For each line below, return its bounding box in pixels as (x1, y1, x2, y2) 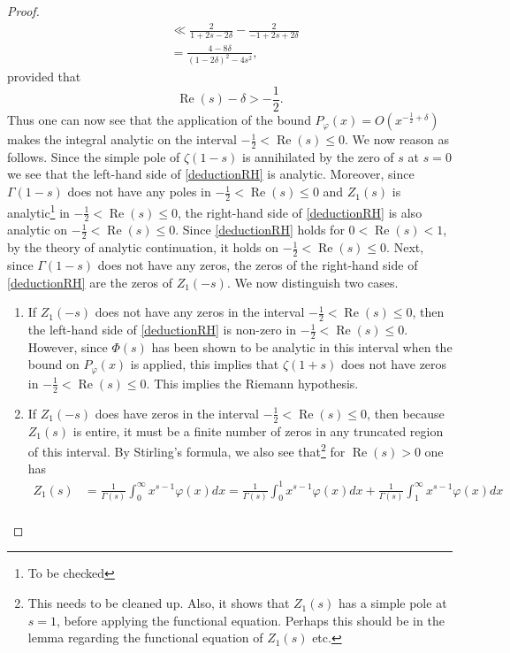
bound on (27, 355, 80, 373)
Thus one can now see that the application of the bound (7, 111, 311, 129)
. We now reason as (345, 130, 450, 149)
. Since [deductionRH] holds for (175, 220, 345, 239)
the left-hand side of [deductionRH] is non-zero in (27, 320, 297, 339)
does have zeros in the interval (95, 403, 259, 422)
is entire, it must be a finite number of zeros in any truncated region (72, 421, 444, 440)
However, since (27, 337, 108, 356)
